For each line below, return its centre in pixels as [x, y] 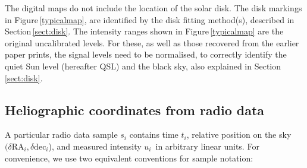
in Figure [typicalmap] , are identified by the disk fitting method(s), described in [150, 19]
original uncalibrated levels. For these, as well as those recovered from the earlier [152, 42]
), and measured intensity [95, 146]
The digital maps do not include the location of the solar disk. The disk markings [153, 8]
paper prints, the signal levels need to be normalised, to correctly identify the [146, 54]
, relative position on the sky [239, 134]
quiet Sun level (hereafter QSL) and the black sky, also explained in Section [143, 66]
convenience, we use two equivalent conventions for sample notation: [129, 158]
